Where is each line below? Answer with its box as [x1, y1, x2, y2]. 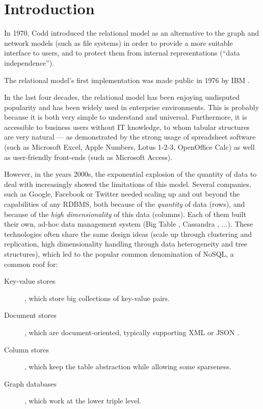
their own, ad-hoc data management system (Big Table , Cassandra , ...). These [4, 219, 253, 229]
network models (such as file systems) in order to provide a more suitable [4, 37, 233, 48]
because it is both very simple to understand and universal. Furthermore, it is [4, 112, 247, 122]
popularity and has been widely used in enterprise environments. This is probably [4, 101, 259, 112]
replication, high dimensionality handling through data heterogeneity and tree [4, 238, 248, 249]
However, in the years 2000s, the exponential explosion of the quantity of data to [4, 169, 257, 179]
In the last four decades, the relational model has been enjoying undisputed [4, 92, 240, 102]
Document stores [4, 310, 57, 320]
